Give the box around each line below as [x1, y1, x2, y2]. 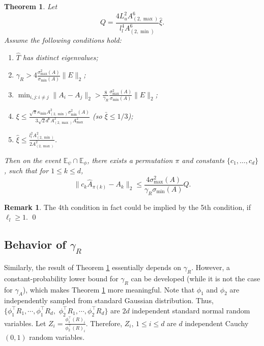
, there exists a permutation [87, 154, 173, 165]
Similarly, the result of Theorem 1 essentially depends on [4, 261, 182, 272]
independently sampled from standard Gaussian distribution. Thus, [4, 295, 214, 306]
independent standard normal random [132, 305, 250, 315]
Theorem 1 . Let [4, 1, 57, 11]
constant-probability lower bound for [4, 273, 119, 283]
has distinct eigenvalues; [22, 51, 98, 62]
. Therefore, [85, 317, 123, 328]
